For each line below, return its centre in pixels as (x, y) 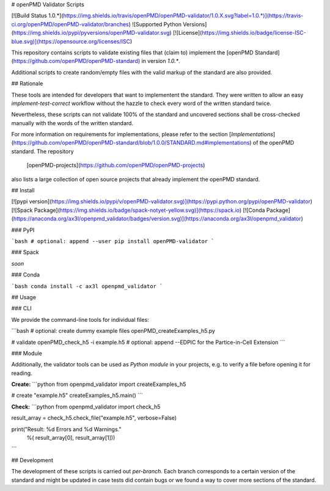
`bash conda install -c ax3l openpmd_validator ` (87, 286)
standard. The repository (42, 151)
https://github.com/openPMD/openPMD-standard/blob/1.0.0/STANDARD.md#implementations (131, 143)
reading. (22, 373)
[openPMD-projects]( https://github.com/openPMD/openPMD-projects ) (116, 165)
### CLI (21, 308)
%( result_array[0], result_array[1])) (71, 438)
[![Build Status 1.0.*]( (37, 16)
